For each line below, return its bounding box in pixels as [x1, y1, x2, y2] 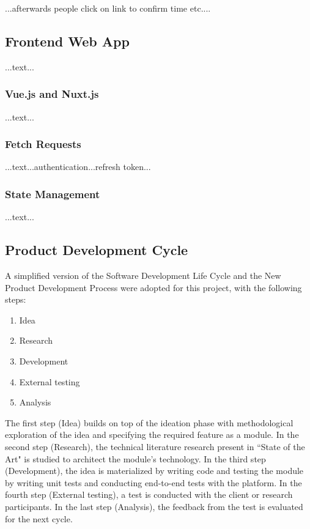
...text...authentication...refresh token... [5, 160, 151, 173]
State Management [5, 186, 100, 201]
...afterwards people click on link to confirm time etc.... [5, 2, 211, 14]
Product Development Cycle [5, 240, 188, 259]
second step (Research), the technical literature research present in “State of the [5, 440, 305, 453]
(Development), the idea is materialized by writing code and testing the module [5, 464, 304, 477]
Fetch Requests [5, 136, 81, 152]
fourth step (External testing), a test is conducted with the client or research [5, 488, 293, 501]
